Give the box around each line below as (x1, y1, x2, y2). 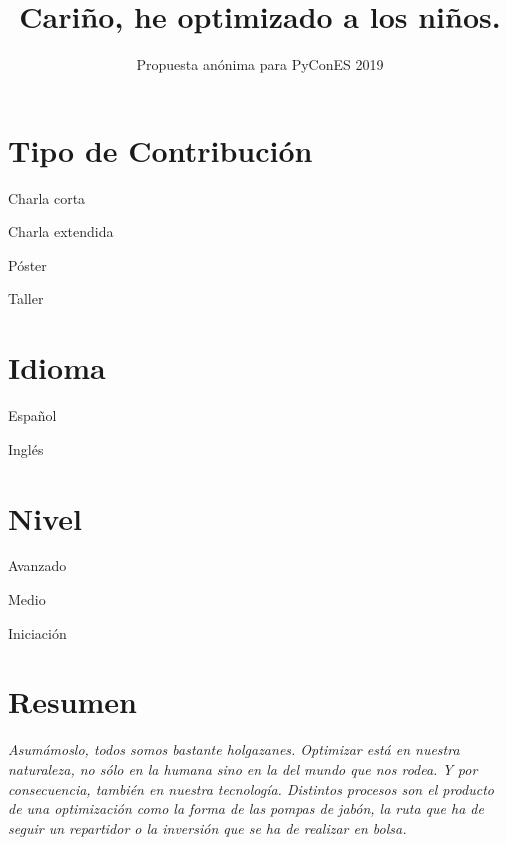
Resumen (8, 681, 137, 722)
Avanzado (8, 555, 67, 576)
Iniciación (8, 622, 67, 643)
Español (8, 405, 57, 426)
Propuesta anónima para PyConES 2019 (136, 54, 384, 75)
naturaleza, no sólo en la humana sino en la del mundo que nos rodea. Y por (8, 758, 478, 779)
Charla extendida (8, 221, 114, 242)
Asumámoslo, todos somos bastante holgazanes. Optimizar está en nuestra (8, 739, 460, 760)
